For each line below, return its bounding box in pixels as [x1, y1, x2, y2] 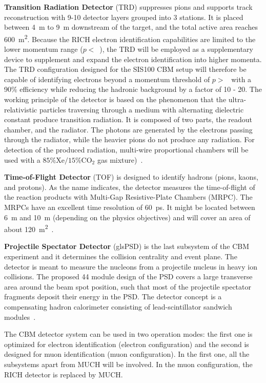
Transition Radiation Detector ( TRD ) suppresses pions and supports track [4, 2, 253, 12]
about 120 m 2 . [4, 222, 54, 234]
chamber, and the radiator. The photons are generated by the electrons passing [4, 124, 253, 135]
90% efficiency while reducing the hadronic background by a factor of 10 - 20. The [4, 84, 262, 94]
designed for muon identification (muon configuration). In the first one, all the [4, 349, 250, 359]
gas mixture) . [97, 154, 143, 165]
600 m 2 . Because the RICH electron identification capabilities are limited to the [4, 32, 256, 44]
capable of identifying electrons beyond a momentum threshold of [4, 73, 210, 84]
